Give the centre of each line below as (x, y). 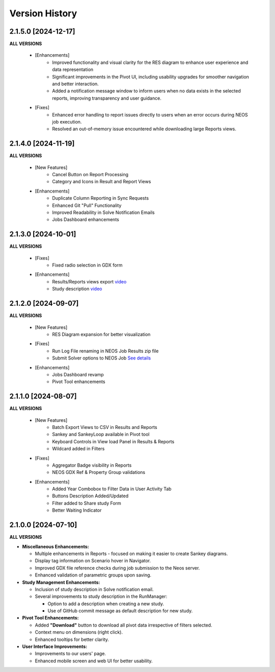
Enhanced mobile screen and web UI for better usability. (94, 661)
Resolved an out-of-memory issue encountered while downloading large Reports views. (144, 129)
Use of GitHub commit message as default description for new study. (120, 611)
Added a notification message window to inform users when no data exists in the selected (147, 91)
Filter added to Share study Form (87, 503)
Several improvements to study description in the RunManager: (101, 596)
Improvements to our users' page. (71, 654)
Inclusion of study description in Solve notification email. (94, 589)
